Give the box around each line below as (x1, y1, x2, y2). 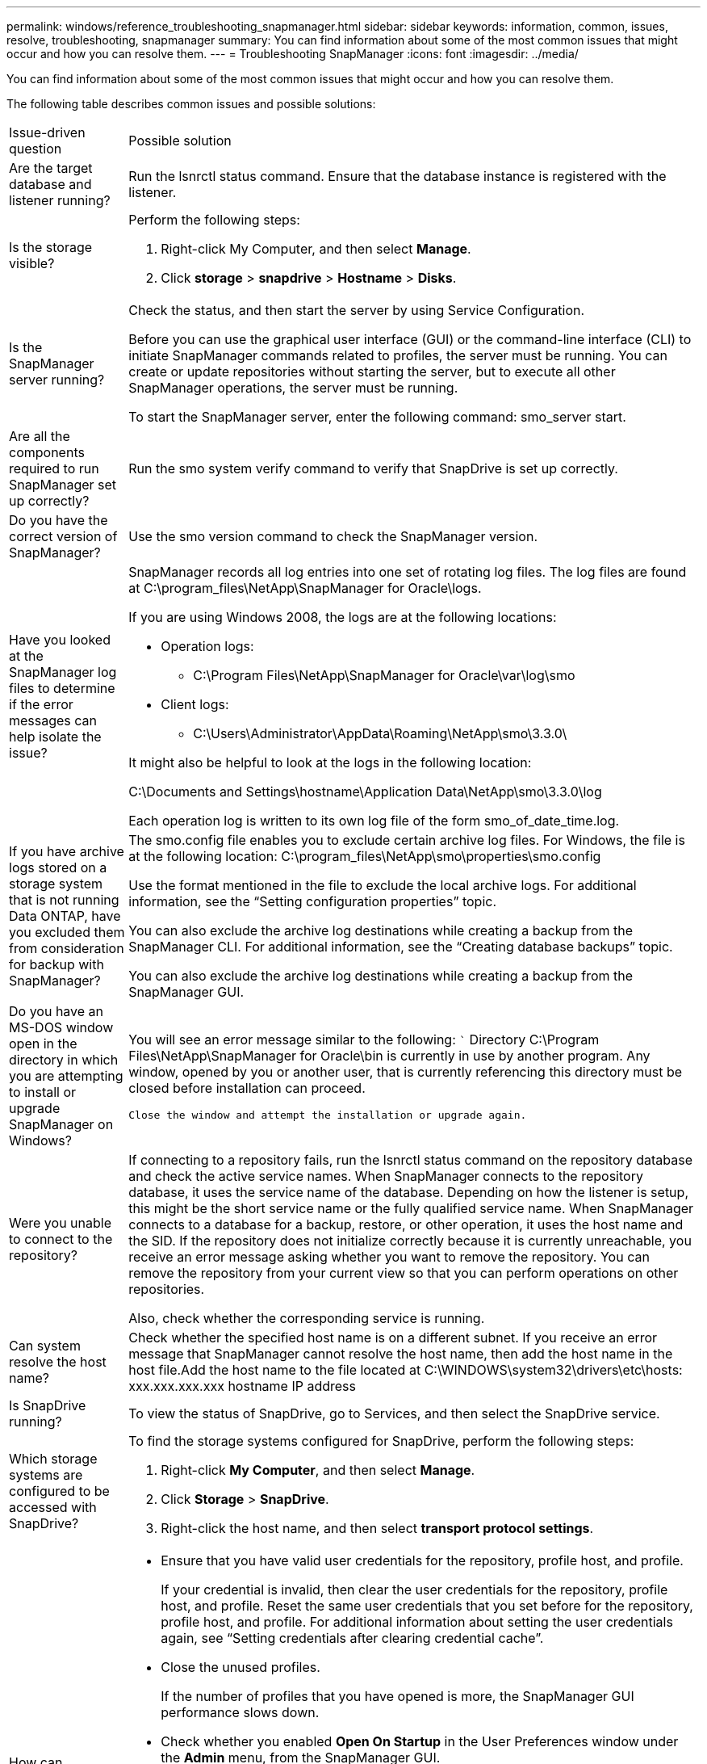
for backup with (9, 956, 104, 972)
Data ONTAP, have (9, 908, 121, 924)
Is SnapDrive (9, 1397, 86, 1413)
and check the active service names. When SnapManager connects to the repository (128, 1168, 643, 1184)
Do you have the (9, 512, 108, 528)
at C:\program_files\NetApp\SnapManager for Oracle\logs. (128, 580, 482, 596)
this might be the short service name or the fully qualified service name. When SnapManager (128, 1200, 694, 1216)
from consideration (9, 940, 124, 956)
